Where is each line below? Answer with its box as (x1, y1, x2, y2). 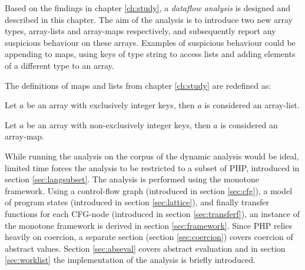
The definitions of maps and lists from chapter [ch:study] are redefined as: (5, 79, 271, 91)
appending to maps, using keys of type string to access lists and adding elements (5, 48, 296, 60)
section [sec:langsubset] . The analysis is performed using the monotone (5, 173, 259, 185)
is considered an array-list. (204, 99, 300, 111)
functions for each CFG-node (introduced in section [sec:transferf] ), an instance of (5, 207, 300, 219)
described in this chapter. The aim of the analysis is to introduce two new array (5, 13, 293, 25)
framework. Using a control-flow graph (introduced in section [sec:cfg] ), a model (5, 184, 293, 196)
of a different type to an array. (5, 59, 114, 71)
